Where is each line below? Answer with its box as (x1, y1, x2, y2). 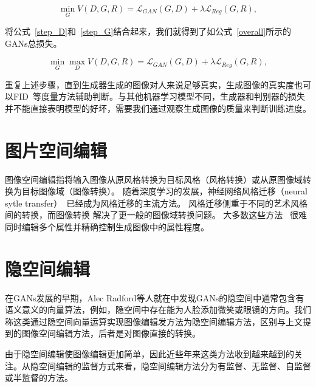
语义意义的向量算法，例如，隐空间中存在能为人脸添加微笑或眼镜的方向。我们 (5, 303, 311, 316)
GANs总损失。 (5, 36, 62, 49)
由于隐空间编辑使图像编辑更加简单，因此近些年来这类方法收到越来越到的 (5, 348, 294, 360)
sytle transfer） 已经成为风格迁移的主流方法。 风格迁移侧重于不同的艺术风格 (5, 196, 308, 209)
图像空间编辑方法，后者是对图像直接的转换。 (21, 327, 201, 340)
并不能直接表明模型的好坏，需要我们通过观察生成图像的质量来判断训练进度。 (5, 101, 311, 114)
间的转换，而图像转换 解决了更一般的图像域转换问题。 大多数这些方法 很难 (5, 208, 307, 221)
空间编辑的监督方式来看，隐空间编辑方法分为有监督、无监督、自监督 (38, 359, 311, 372)
